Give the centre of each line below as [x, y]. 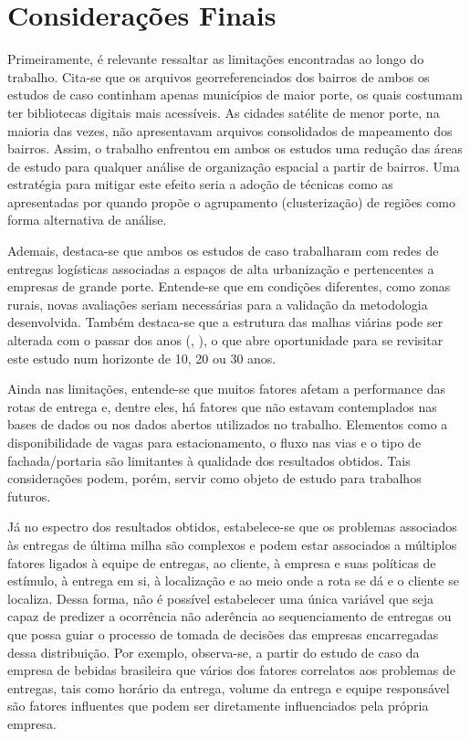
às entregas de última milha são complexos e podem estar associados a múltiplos [232, 544]
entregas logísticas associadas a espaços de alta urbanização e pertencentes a [221, 268]
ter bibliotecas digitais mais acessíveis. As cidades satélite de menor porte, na [224, 112]
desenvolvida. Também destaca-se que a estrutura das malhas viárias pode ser [225, 322]
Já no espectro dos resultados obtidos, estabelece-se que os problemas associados [232, 527]
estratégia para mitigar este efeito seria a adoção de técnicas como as [200, 184]
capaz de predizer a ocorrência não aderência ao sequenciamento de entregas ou [230, 616]
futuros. [29, 496]
